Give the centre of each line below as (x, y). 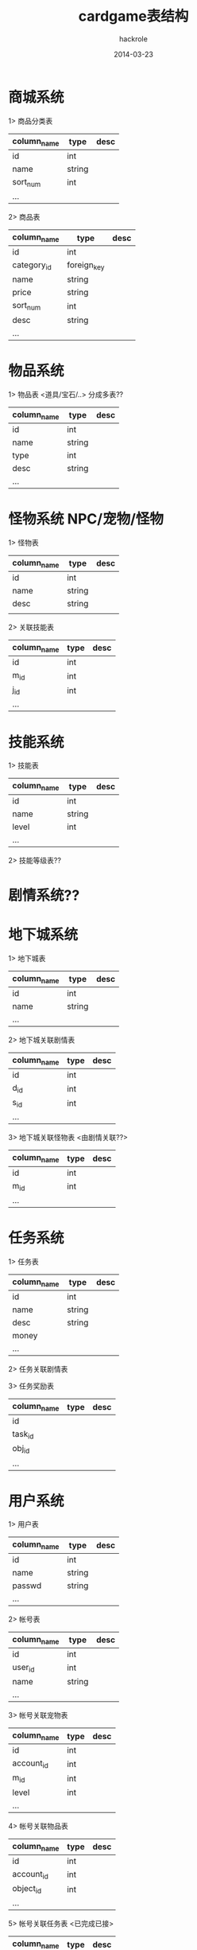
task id (23, 1435)
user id (23, 1668)
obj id (21, 1450)
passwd (27, 1586)
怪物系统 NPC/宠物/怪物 (86, 519)
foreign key (86, 266)
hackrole (133, 39)
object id (27, 1889)
